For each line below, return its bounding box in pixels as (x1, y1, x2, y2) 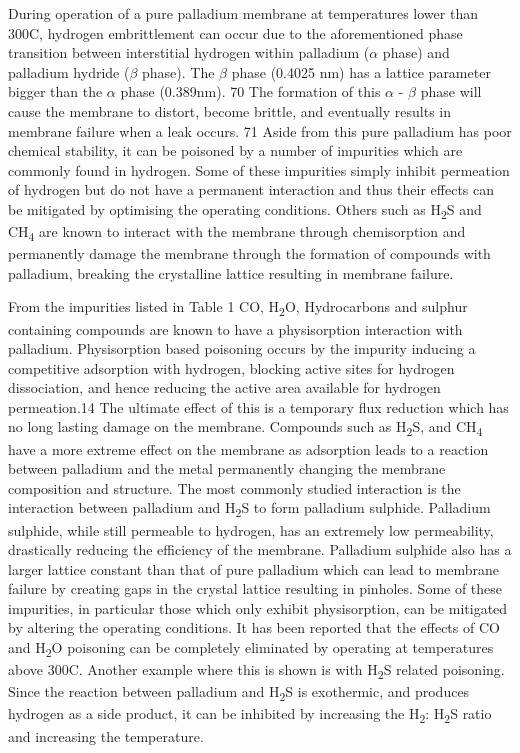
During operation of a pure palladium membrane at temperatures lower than (8, 3, 478, 23)
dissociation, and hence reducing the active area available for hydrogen (8, 377, 441, 398)
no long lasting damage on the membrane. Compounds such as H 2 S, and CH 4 (8, 416, 483, 440)
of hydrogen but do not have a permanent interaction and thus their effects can (8, 179, 495, 200)
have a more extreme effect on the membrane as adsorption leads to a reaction (8, 438, 489, 459)
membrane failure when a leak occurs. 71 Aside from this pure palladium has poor (8, 120, 512, 141)
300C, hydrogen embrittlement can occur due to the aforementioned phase (8, 22, 463, 43)
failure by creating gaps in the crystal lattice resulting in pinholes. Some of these (8, 578, 503, 599)
